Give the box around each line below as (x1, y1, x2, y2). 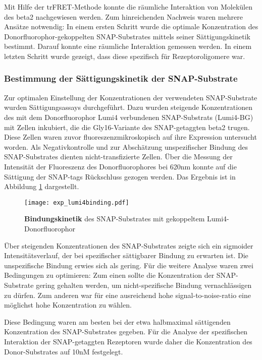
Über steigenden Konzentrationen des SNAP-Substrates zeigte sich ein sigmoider (4, 240, 253, 251)
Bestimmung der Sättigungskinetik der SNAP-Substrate (4, 72, 238, 85)
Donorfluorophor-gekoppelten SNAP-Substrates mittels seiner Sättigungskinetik (4, 31, 250, 41)
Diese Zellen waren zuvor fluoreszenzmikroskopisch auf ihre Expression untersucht (4, 132, 257, 142)
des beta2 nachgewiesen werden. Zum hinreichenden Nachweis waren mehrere (4, 11, 243, 22)
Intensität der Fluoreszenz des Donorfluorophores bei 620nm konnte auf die (4, 161, 237, 171)
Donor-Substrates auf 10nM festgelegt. (4, 346, 123, 356)
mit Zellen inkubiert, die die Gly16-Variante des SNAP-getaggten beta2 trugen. (4, 122, 250, 132)
